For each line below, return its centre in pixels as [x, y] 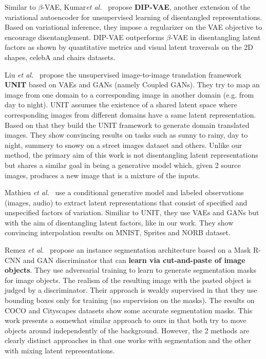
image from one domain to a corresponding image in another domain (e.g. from [129, 94]
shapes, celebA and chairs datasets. [60, 57]
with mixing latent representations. [60, 350]
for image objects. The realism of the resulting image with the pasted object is [128, 280]
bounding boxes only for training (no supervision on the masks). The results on [130, 300]
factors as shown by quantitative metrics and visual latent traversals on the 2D [129, 47]
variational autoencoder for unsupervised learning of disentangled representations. [134, 17]
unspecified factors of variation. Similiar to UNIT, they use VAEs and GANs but [132, 212]
